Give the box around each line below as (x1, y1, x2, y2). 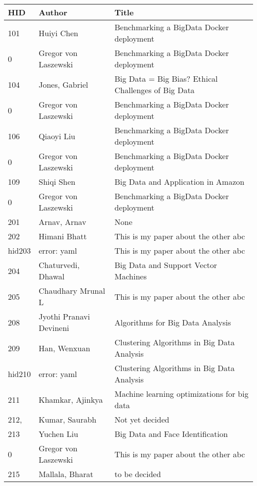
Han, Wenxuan (39, 342, 90, 354)
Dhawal (39, 270, 65, 282)
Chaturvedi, (39, 259, 80, 270)
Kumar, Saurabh (39, 414, 96, 425)
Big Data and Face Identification (114, 428, 228, 439)
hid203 (8, 245, 31, 256)
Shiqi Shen (39, 176, 76, 187)
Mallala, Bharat (39, 468, 93, 480)
